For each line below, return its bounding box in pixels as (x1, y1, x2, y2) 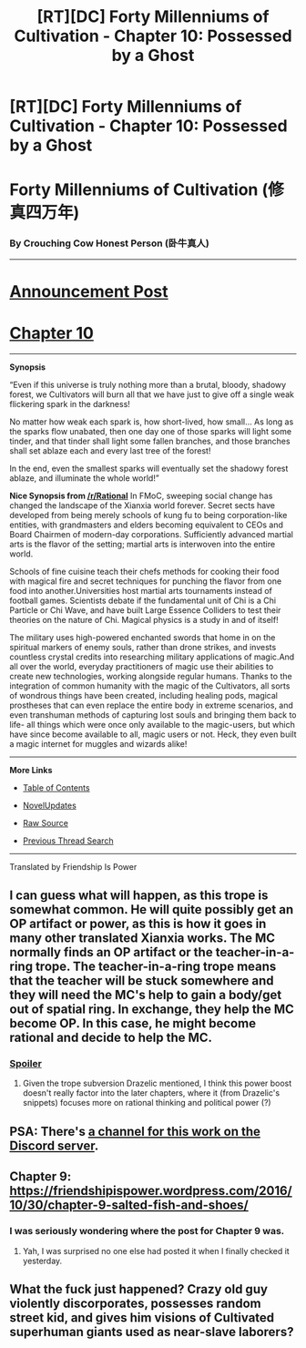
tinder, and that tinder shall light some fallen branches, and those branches (9, 435, 291, 446)
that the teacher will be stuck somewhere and (9, 973, 274, 989)
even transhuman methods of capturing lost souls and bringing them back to (9, 709, 298, 720)
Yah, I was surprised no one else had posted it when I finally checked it (22, 1245, 290, 1256)
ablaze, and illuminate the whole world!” (9, 472, 159, 484)
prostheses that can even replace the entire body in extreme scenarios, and (9, 700, 294, 710)
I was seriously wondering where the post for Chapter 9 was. (9, 1225, 285, 1238)
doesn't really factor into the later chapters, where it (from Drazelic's (22, 1088, 280, 1098)
